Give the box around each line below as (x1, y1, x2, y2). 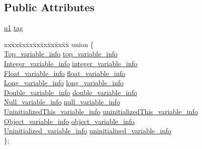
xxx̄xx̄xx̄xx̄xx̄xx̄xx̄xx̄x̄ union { (4, 39, 94, 49)
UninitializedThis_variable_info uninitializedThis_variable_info (4, 106, 198, 116)
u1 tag (4, 23, 23, 33)
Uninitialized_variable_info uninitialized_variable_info (4, 125, 172, 136)
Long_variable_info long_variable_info (4, 77, 124, 88)
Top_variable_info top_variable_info (4, 49, 118, 59)
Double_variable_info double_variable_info (4, 87, 137, 97)
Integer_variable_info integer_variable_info (4, 58, 137, 68)
